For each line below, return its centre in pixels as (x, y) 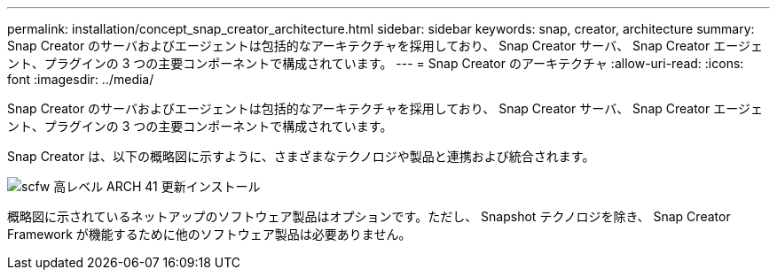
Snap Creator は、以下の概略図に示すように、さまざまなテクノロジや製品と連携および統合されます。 (301, 156)
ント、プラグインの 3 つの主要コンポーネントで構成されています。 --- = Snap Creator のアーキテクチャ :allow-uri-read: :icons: (376, 63)
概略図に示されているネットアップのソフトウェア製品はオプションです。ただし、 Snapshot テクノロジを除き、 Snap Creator (369, 216)
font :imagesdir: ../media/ (81, 79)
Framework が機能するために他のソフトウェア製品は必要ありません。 (209, 234)
